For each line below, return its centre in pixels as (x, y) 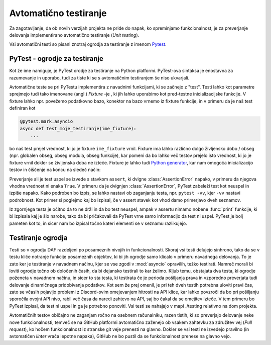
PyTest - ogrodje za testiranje (56, 59)
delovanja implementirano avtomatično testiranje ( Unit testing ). (74, 35)
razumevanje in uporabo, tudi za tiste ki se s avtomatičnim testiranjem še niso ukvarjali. (99, 77)
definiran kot (22, 108)
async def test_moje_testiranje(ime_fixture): (78, 128)
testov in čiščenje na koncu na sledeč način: (55, 170)
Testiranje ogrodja (38, 238)
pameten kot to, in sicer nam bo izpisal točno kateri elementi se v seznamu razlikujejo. (98, 223)
